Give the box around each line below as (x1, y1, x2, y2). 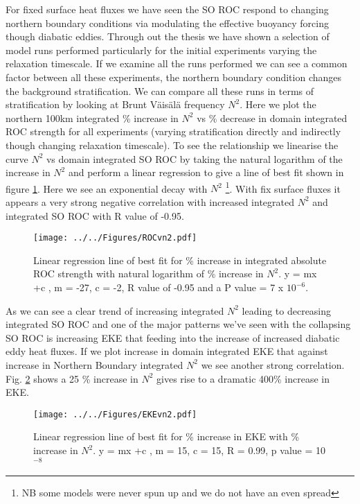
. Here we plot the (240, 97, 316, 112)
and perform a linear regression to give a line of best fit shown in (68, 165, 344, 180)
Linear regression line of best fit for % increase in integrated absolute (33, 252, 327, 267)
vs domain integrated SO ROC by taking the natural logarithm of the (46, 151, 343, 166)
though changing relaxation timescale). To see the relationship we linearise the (6, 137, 339, 152)
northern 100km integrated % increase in (6, 110, 179, 125)
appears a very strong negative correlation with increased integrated (6, 194, 295, 209)
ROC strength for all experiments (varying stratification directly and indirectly (6, 124, 341, 139)
